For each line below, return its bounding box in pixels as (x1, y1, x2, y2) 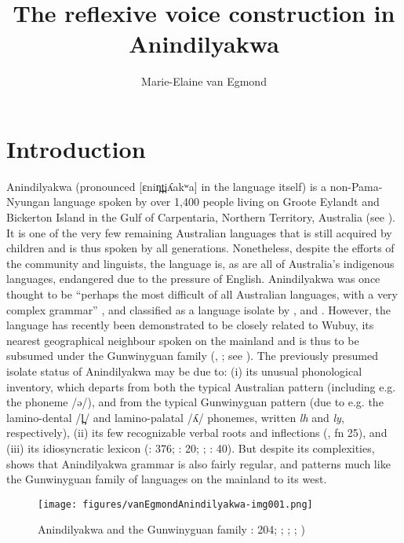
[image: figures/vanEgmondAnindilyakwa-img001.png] (38, 498, 313, 510)
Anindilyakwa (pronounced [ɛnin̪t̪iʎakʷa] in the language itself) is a (6, 178, 327, 194)
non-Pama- (329, 178, 383, 194)
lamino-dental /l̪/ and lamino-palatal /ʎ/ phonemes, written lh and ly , (6, 409, 344, 425)
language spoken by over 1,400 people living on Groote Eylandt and (53, 193, 380, 210)
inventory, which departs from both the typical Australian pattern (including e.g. (6, 378, 396, 394)
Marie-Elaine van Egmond (141, 73, 267, 90)
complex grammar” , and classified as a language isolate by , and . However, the (6, 301, 391, 317)
